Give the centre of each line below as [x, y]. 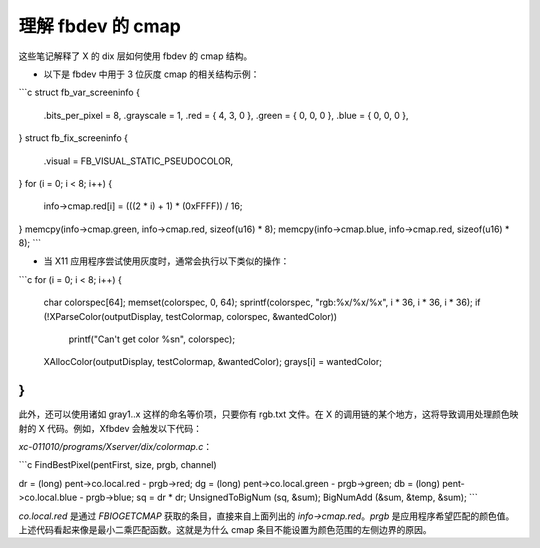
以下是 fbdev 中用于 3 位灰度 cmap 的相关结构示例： [151, 74]
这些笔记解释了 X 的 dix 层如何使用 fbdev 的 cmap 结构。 [135, 56]
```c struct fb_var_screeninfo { [79, 92]
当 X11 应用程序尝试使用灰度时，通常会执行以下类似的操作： [166, 261]
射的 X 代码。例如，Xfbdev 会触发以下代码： [110, 428]
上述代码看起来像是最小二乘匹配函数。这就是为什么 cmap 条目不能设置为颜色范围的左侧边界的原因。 [225, 530]
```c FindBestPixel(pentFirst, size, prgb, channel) [117, 465]
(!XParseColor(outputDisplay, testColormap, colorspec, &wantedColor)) [190, 316]
